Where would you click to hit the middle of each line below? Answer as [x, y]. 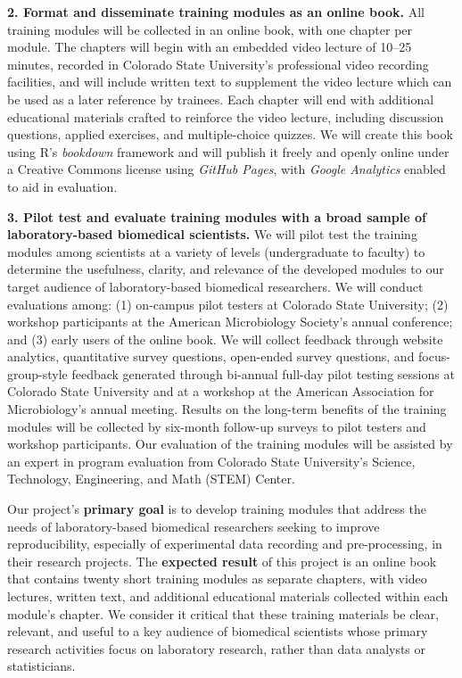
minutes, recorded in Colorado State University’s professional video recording [218, 64]
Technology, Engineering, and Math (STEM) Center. [151, 479]
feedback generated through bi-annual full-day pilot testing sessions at [263, 373]
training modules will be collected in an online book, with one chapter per [210, 29]
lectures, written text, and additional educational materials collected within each [228, 596]
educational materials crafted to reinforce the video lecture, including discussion [226, 116]
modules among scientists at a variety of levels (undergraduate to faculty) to [216, 251]
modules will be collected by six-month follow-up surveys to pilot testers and [217, 426]
